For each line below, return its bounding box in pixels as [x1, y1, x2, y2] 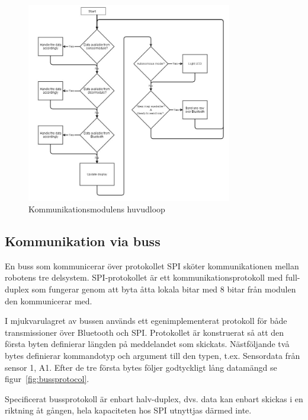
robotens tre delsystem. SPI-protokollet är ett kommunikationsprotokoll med [5, 271, 283, 284]
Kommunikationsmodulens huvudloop [28, 203, 165, 215]
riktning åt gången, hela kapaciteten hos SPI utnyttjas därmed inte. [5, 404, 252, 416]
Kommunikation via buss [5, 232, 161, 250]
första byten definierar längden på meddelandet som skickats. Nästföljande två [5, 338, 290, 350]
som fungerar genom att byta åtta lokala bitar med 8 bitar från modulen [31, 283, 296, 295]
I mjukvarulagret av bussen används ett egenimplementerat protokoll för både [5, 314, 287, 327]
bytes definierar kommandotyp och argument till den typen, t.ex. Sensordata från [5, 349, 300, 362]
